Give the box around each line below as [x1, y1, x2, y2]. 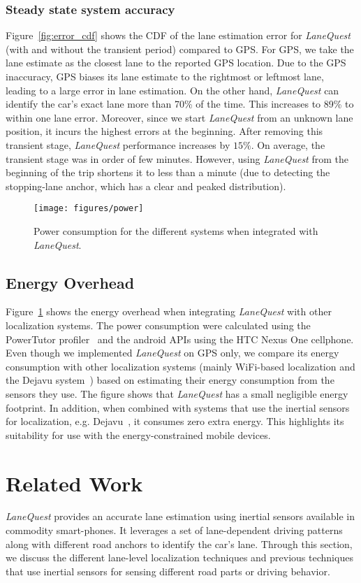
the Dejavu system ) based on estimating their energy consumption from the [6, 373, 334, 387]
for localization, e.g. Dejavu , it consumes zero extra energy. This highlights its [6, 414, 344, 429]
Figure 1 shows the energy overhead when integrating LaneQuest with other [6, 304, 332, 319]
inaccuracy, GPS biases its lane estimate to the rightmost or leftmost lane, [6, 69, 324, 83]
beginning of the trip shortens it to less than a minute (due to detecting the [6, 165, 330, 180]
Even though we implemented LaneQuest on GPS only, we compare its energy [6, 345, 339, 360]
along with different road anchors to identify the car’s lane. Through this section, [6, 536, 353, 551]
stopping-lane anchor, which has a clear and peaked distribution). [6, 178, 286, 193]
